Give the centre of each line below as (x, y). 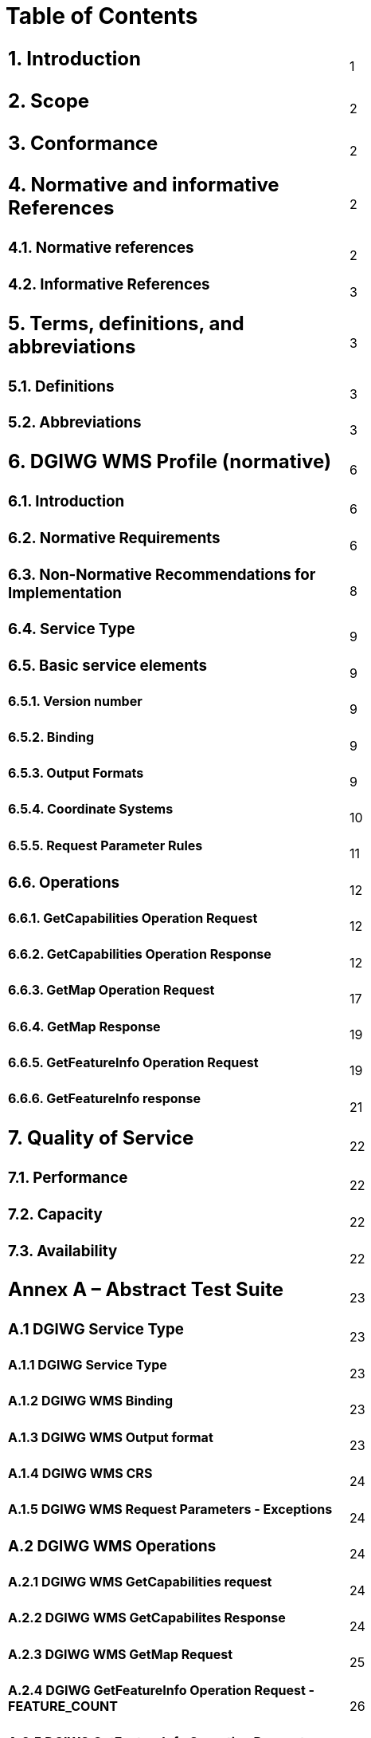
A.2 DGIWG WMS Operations (112, 1547)
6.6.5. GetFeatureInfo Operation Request (133, 1062)
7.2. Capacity (55, 1214)
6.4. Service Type (72, 629)
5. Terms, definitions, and (126, 323)
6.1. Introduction (66, 502)
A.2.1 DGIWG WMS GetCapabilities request (140, 1582)
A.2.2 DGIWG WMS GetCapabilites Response (147, 1618)
